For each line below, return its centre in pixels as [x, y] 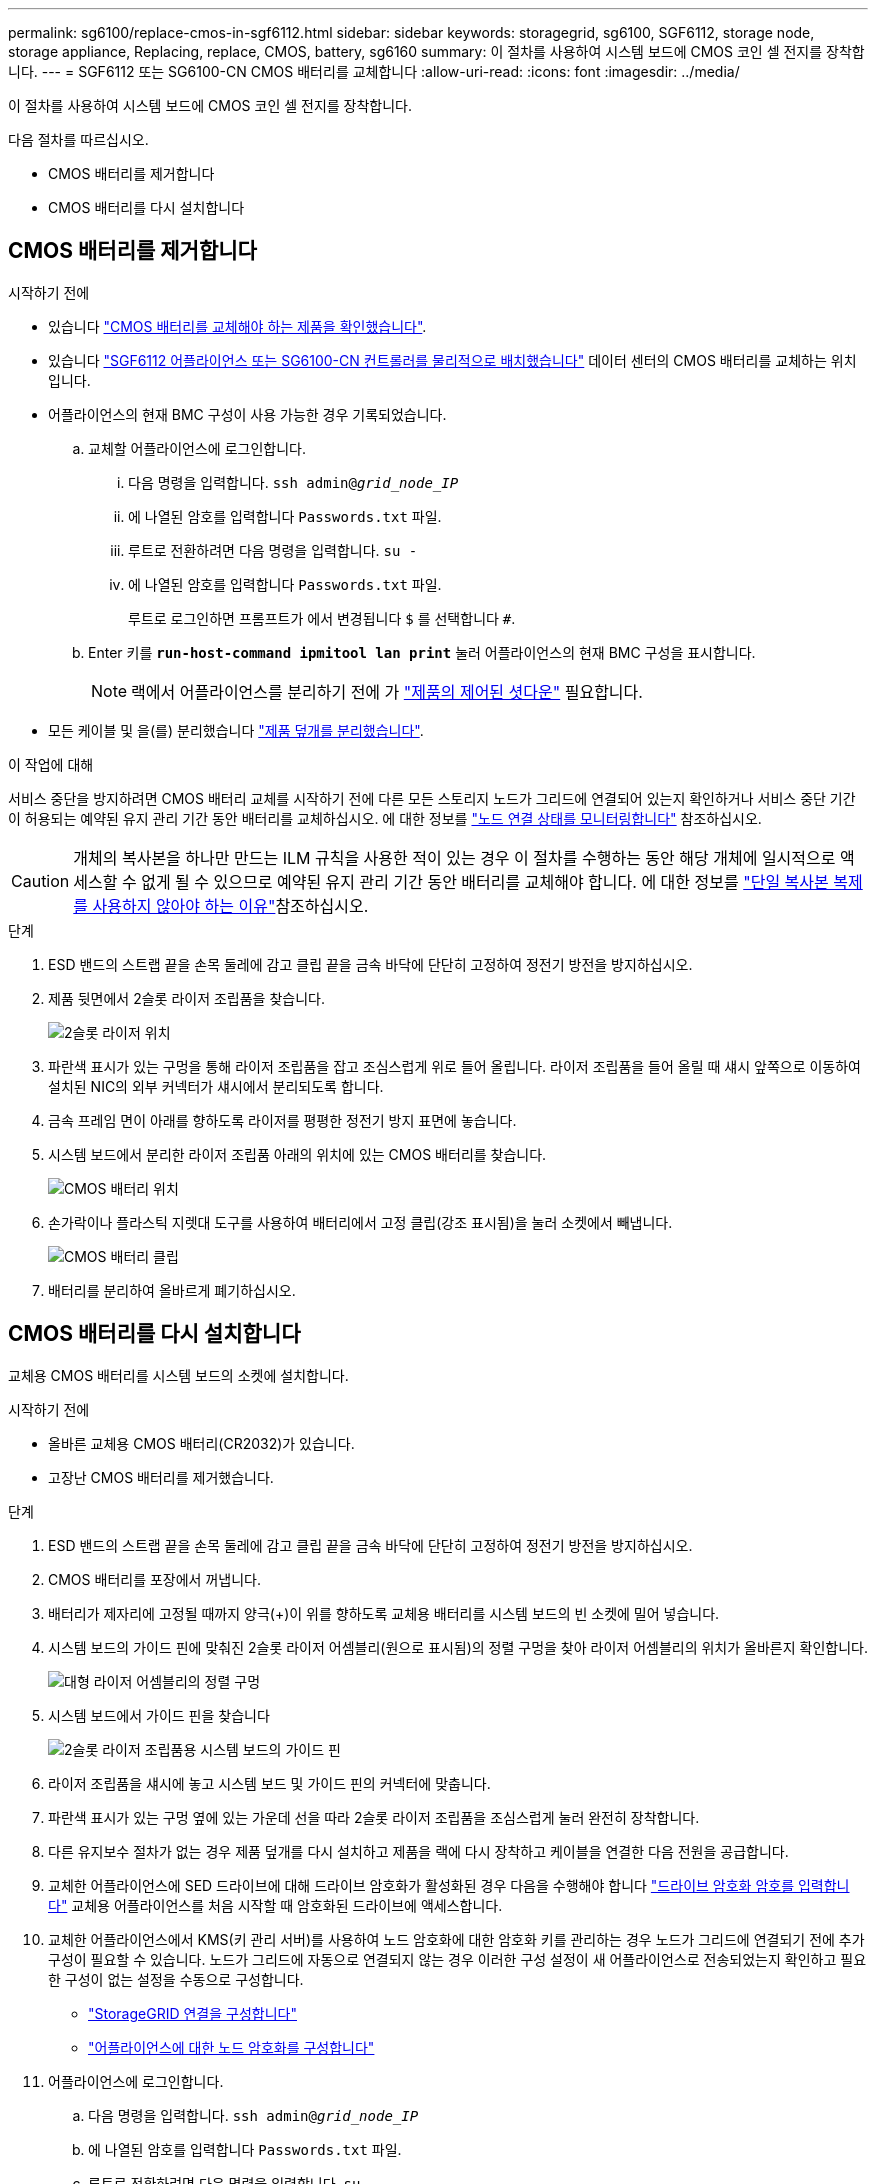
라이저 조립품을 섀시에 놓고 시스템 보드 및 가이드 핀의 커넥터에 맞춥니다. [269, 1783]
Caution [40, 880]
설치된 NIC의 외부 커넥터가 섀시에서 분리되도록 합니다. [216, 1086]
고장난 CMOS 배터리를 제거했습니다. [161, 1477]
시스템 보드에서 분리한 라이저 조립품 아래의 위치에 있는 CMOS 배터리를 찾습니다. [297, 1154]
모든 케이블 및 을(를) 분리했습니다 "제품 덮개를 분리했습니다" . [236, 730]
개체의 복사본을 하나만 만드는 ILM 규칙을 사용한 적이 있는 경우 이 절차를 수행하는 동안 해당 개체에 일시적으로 [454, 857]
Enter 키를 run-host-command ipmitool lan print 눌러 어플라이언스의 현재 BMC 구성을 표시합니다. [422, 652]
